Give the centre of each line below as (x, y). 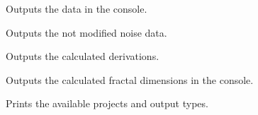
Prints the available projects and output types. (107, 103)
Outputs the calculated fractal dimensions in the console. (130, 79)
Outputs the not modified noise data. (86, 32)
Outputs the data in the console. (77, 8)
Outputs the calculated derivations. (83, 56)
